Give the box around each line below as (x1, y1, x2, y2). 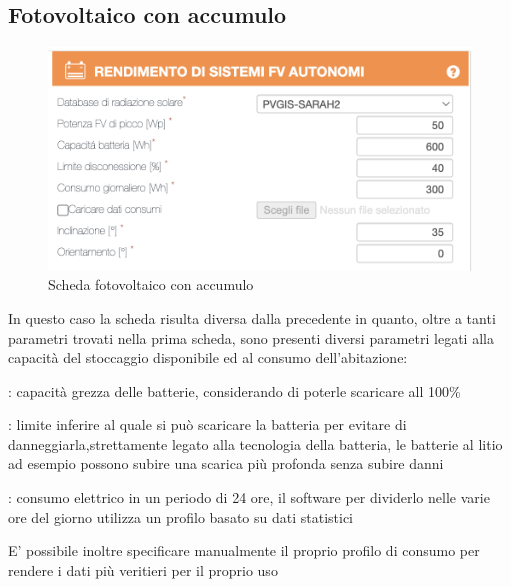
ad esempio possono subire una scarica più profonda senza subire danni (8, 453, 444, 474)
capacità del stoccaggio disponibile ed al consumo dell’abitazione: (8, 347, 408, 368)
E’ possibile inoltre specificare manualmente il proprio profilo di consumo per (8, 540, 480, 561)
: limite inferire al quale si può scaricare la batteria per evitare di (8, 414, 407, 435)
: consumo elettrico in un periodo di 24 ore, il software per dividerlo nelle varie (8, 487, 490, 508)
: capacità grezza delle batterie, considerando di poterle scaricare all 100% (8, 380, 461, 401)
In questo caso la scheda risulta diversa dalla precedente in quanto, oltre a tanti (8, 307, 496, 328)
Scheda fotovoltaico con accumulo (48, 274, 254, 295)
